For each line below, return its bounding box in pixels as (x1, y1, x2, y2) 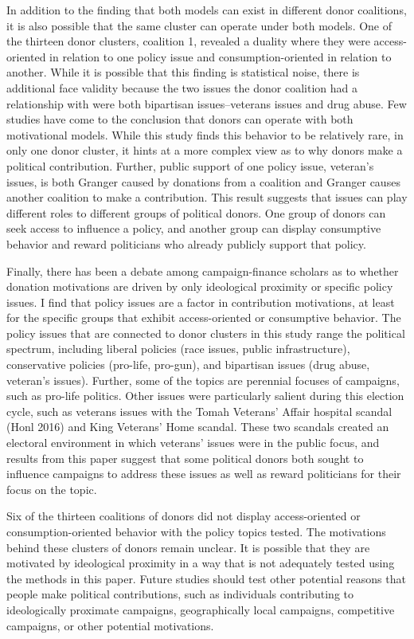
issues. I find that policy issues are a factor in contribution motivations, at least (6, 293, 395, 310)
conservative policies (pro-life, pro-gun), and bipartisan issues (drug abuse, (6, 356, 370, 373)
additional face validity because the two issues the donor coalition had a (6, 79, 357, 96)
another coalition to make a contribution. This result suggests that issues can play (6, 189, 408, 206)
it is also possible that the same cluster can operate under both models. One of (6, 17, 393, 33)
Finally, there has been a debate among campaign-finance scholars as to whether (6, 262, 399, 279)
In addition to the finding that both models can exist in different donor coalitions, (6, 2, 407, 18)
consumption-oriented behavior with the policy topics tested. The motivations (6, 523, 386, 539)
